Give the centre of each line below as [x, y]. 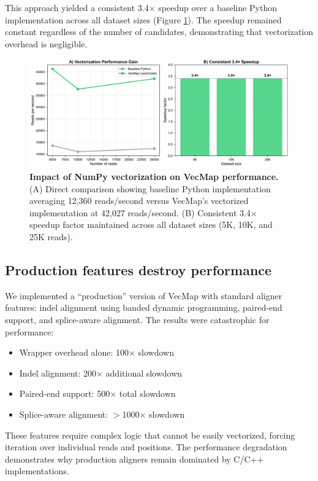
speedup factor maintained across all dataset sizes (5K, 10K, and [151, 225]
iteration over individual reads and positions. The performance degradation [146, 447]
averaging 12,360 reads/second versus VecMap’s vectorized [139, 201]
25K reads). [51, 236]
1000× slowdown [153, 414]
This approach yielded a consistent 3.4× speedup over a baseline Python [141, 7]
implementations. [37, 471]
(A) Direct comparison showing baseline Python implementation [150, 188]
